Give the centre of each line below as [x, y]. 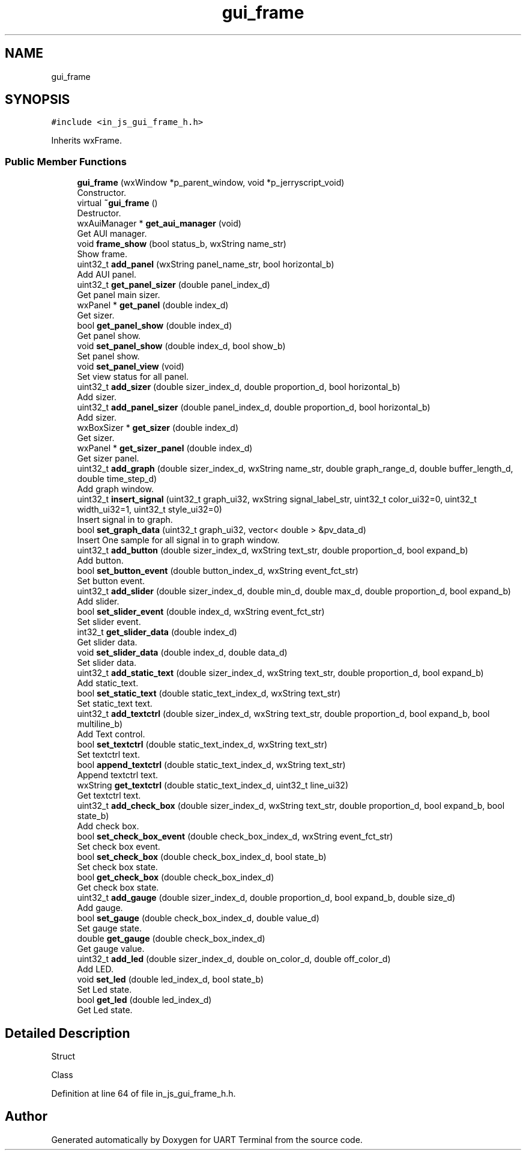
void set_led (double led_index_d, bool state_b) [171, 980]
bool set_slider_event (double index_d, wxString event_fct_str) [201, 612]
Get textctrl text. [109, 796]
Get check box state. [118, 888]
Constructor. [102, 193]
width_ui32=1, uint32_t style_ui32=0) [150, 510]
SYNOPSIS [38, 100]
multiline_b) [100, 724]
